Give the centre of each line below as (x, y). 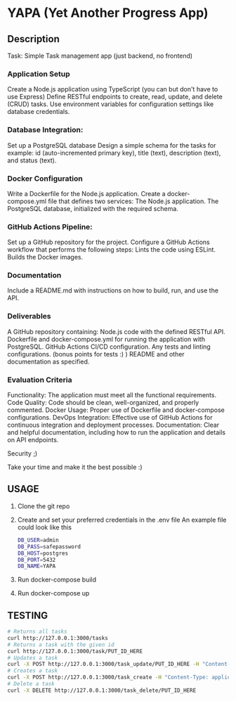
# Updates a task (33, 658)
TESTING (28, 616)
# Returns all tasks (38, 632)
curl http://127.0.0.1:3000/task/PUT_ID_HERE (75, 651)
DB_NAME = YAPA (37, 566)
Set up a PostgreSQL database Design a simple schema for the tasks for (112, 145)
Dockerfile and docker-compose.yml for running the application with (106, 339)
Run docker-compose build (57, 580)
